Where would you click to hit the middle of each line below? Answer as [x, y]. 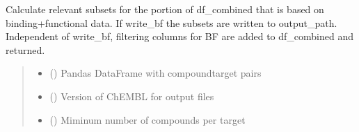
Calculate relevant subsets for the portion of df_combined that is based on [165, 9]
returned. [25, 49]
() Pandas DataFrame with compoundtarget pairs [155, 73]
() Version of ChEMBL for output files [132, 96]
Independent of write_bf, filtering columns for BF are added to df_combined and [180, 36]
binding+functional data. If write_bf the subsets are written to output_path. [171, 22]
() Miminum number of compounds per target [147, 119]
